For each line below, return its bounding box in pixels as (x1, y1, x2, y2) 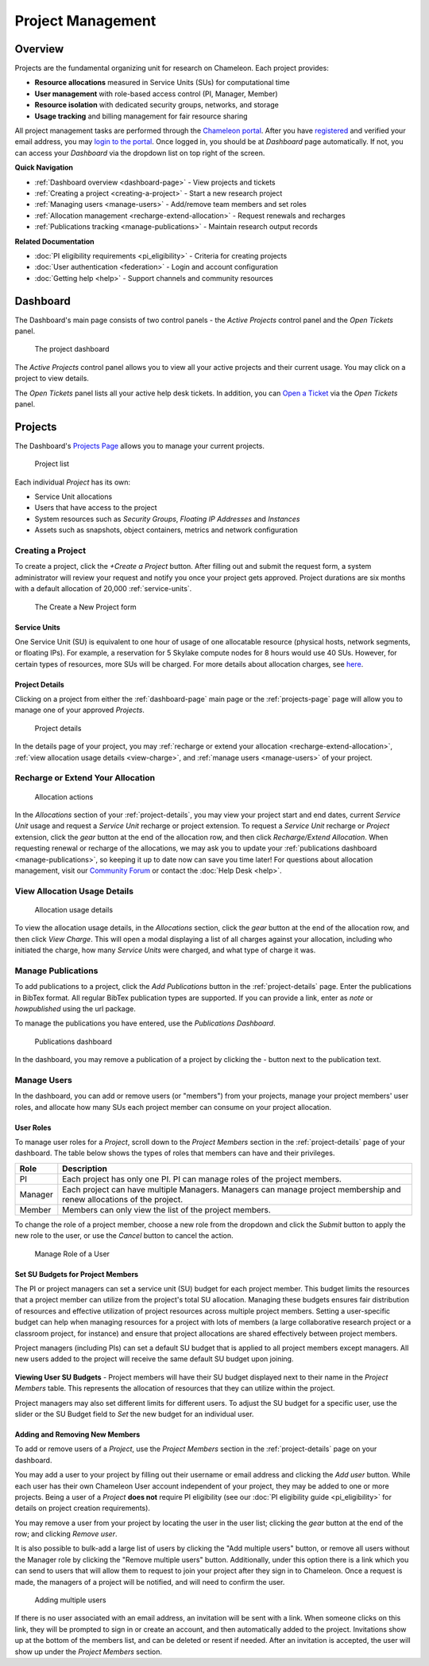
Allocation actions (34, 792, 94, 801)
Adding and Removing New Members (14, 1429, 141, 1439)
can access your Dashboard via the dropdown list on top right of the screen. (14, 148, 265, 158)
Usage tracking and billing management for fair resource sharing (34, 111, 248, 121)
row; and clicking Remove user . (14, 1529, 118, 1539)
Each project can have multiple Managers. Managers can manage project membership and (62, 1184, 401, 1195)
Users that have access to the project (34, 503, 158, 512)
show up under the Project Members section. (14, 1647, 163, 1656)
